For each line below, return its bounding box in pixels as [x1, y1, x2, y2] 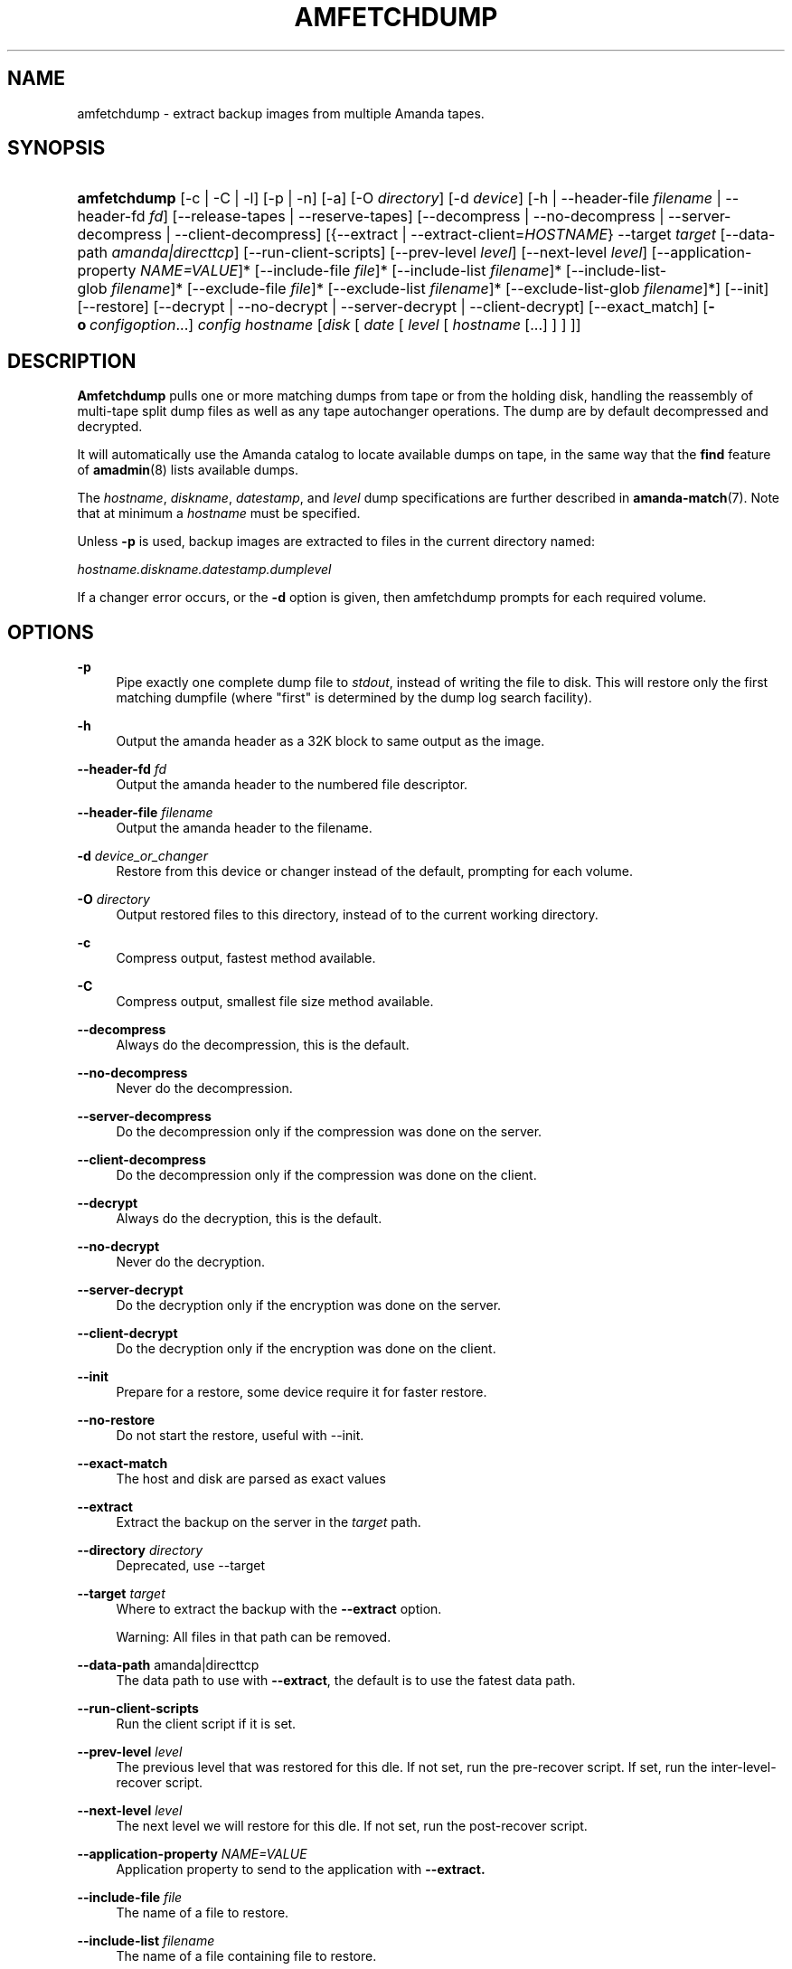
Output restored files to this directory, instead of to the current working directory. [116, 907, 599, 923]
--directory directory [77, 1542, 203, 1559]
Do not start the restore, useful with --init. [116, 1427, 364, 1444]
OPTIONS [7, 620, 94, 644]
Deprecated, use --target [116, 1558, 266, 1574]
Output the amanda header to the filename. [116, 820, 372, 836]
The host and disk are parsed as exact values [116, 1471, 386, 1487]
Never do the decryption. [116, 1254, 265, 1270]
